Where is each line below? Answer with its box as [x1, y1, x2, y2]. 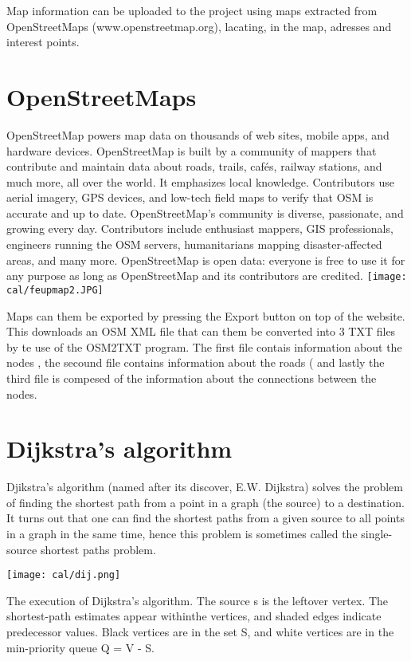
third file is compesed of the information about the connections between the [6, 369, 377, 386]
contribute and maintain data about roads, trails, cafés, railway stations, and [6, 158, 382, 175]
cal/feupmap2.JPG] [6, 284, 104, 296]
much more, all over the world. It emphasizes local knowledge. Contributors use [6, 173, 394, 190]
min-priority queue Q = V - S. [6, 639, 155, 655]
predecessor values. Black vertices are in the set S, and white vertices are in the [6, 624, 394, 640]
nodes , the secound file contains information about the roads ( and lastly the [6, 354, 385, 371]
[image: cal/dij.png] [6, 569, 121, 581]
